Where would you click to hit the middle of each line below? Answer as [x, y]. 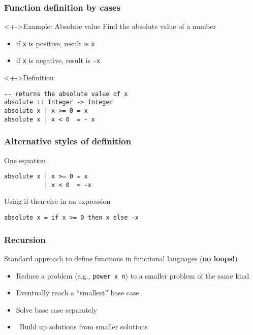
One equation [25, 160]
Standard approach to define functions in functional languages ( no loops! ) [121, 258]
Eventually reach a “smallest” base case [77, 293]
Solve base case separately [57, 309]
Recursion [25, 239]
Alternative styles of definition [68, 141]
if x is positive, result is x [55, 43]
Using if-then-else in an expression [57, 201]
